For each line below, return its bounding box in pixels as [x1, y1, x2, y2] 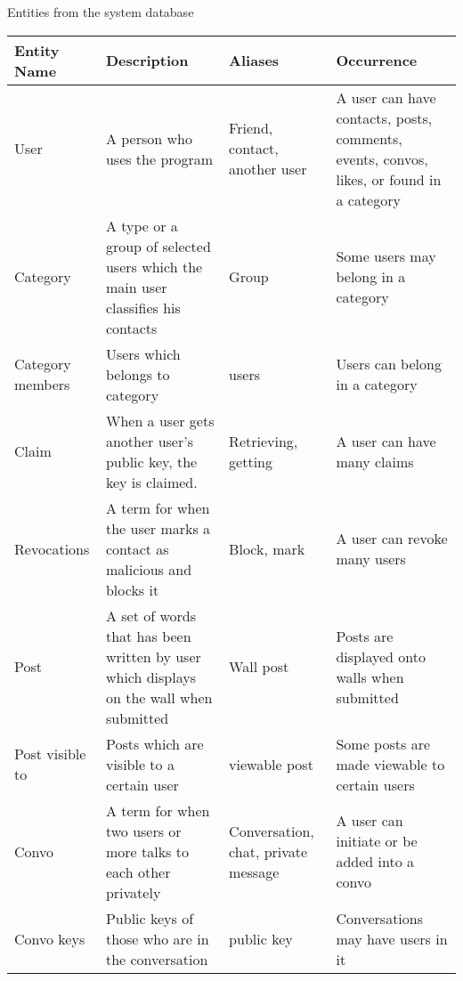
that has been [105, 625, 191, 646]
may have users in [336, 928, 448, 949]
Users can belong [336, 353, 442, 375]
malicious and [105, 558, 192, 580]
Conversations [336, 907, 424, 928]
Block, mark [229, 538, 305, 559]
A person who [105, 127, 192, 149]
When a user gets [105, 409, 215, 431]
